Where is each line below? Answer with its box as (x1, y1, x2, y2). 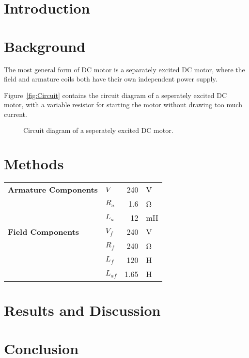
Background (4, 36, 86, 56)
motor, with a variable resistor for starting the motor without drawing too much (4, 99, 243, 110)
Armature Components (8, 184, 98, 195)
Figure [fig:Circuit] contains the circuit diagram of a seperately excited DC (4, 90, 227, 100)
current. (4, 109, 27, 119)
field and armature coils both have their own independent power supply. (4, 74, 218, 84)
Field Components (8, 226, 79, 238)
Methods (4, 154, 64, 174)
